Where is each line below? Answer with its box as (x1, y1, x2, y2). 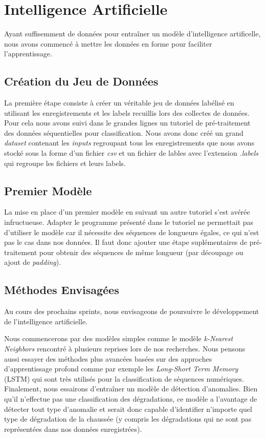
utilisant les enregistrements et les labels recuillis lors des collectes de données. (4, 107, 250, 118)
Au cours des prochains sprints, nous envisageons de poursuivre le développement (4, 306, 259, 317)
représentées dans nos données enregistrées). (4, 423, 142, 434)
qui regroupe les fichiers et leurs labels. (4, 157, 126, 168)
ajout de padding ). (4, 257, 61, 267)
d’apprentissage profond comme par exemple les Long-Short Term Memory (4, 363, 238, 374)
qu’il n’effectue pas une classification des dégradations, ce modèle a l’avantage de (4, 393, 257, 404)
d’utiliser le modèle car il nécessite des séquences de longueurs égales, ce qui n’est (4, 226, 259, 237)
